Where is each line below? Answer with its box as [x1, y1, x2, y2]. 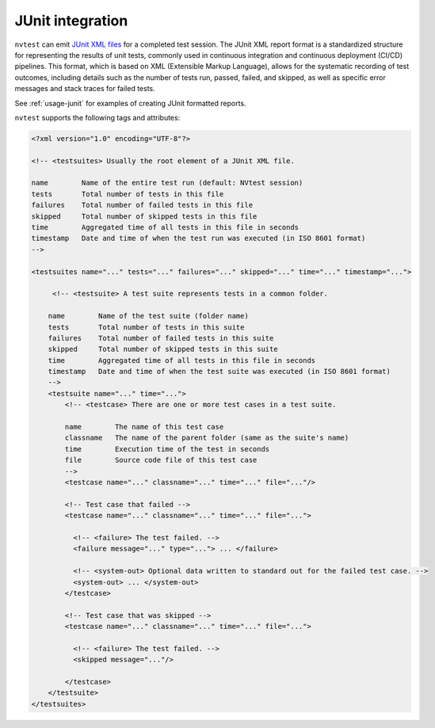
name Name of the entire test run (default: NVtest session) [31, 178, 303, 188]
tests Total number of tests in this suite [48, 322, 245, 332]
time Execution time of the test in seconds [64, 444, 270, 453]
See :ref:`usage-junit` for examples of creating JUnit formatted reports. [14, 98, 246, 108]
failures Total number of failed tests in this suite [48, 334, 274, 342]
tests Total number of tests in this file [31, 189, 224, 198]
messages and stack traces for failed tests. [14, 84, 156, 93]
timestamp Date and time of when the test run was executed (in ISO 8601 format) [31, 234, 366, 243]
